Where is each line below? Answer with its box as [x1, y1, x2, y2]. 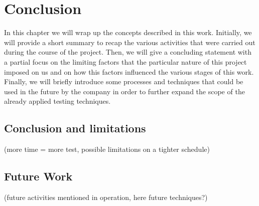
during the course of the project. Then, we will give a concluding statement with [4, 47, 251, 57]
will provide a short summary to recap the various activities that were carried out [4, 37, 255, 47]
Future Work [4, 168, 73, 184]
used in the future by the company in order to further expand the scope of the [4, 86, 245, 96]
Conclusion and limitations [4, 120, 146, 136]
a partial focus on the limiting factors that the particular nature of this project [4, 56, 247, 67]
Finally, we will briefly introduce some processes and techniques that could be [4, 76, 243, 87]
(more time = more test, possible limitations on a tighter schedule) [4, 144, 210, 154]
